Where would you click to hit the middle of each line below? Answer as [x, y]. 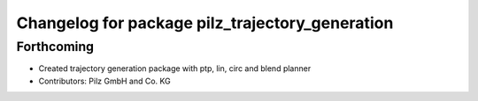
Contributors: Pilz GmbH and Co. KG [105, 81]
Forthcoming [55, 47]
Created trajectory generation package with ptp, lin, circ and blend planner [175, 69]
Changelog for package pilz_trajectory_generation [205, 23]
